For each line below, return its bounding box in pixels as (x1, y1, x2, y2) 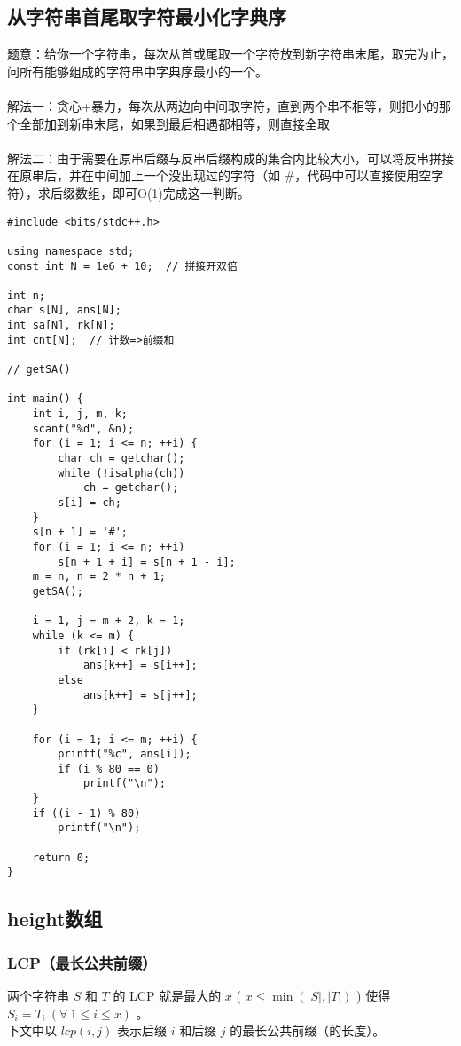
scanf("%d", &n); (32, 422, 135, 435)
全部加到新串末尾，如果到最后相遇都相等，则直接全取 (19, 114, 330, 132)
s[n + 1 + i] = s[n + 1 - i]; (58, 555, 236, 568)
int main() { (7, 392, 83, 406)
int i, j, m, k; (32, 408, 129, 421)
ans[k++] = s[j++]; (82, 688, 198, 701)
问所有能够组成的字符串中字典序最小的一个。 (7, 61, 268, 80)
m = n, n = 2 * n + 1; (32, 570, 166, 583)
